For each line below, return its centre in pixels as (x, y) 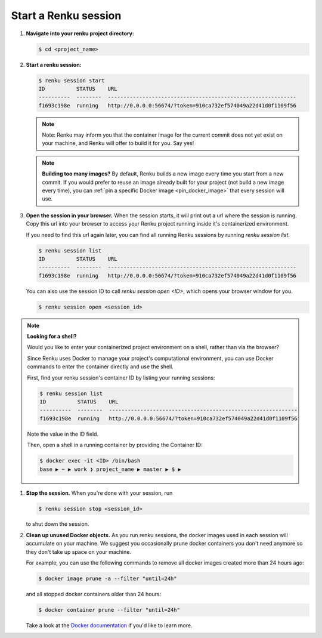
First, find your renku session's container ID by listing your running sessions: (121, 377)
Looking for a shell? (52, 337)
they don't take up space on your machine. (78, 551)
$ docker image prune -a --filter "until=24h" (108, 579)
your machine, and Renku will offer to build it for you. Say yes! (118, 143)
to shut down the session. (58, 524)
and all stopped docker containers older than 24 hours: (94, 594)
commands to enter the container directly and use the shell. (100, 366)
